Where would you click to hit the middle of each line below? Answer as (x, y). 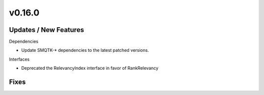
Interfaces (19, 59)
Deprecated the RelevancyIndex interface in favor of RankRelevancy (90, 68)
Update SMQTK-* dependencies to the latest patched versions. (85, 50)
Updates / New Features (46, 30)
